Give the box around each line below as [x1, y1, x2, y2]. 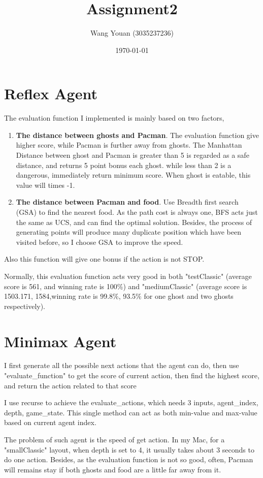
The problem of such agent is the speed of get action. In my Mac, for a [4, 434, 225, 445]
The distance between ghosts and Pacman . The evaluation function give [16, 129, 259, 140]
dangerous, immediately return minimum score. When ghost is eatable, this [16, 170, 251, 180]
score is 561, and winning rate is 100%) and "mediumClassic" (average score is [4, 280, 247, 291]
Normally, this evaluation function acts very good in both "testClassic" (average [4, 270, 252, 281]
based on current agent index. [4, 417, 96, 428]
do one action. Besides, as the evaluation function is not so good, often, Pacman [4, 454, 253, 465]
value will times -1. [16, 179, 75, 190]
